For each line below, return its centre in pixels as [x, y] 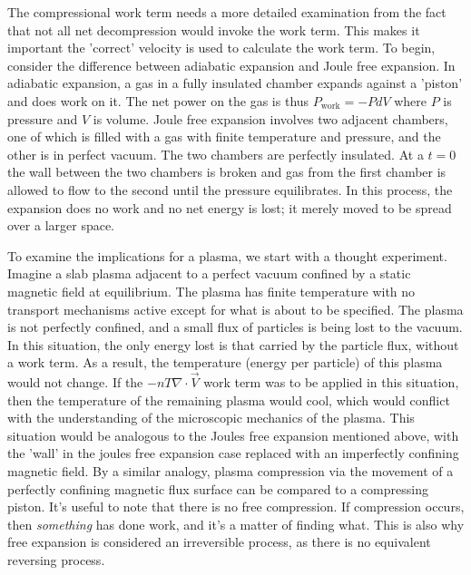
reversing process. [56, 560]
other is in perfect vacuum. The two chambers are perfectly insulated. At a [216, 154]
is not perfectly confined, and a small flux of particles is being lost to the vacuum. [235, 327]
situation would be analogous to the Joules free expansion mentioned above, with [233, 435]
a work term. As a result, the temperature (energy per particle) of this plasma [225, 362]
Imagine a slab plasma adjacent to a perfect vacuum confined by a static [209, 273]
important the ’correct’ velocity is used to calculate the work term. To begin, [221, 48]
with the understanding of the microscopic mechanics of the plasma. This [211, 418]
